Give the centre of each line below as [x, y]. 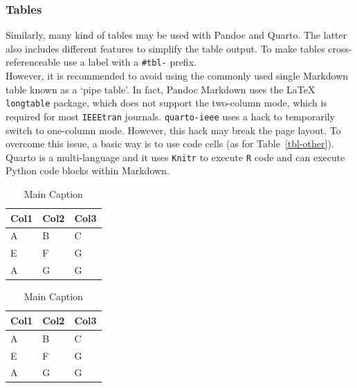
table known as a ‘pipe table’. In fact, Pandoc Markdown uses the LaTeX [161, 89]
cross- [340, 48]
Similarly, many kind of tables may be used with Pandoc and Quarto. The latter [176, 35]
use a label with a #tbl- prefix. [130, 62]
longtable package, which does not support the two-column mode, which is [166, 103]
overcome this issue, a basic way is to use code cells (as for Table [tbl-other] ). [170, 144]
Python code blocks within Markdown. [88, 170]
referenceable [33, 62]
